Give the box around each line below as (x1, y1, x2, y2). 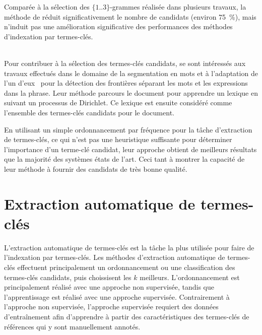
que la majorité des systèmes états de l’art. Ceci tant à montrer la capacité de (4, 154, 245, 164)
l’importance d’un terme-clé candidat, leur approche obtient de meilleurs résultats (4, 144, 257, 154)
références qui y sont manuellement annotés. (4, 321, 141, 331)
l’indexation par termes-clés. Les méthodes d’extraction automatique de (4, 252, 225, 262)
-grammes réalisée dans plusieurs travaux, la (110, 2, 246, 12)
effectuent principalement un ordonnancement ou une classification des (17, 262, 235, 272)
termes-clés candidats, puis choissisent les (4, 272, 132, 282)
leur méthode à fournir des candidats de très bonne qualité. (4, 163, 187, 174)
